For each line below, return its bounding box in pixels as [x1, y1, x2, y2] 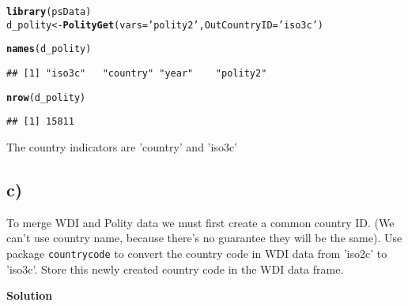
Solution [6, 287, 53, 304]
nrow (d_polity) [6, 91, 86, 103]
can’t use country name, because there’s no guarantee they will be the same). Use [6, 229, 402, 246]
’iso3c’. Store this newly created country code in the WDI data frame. [6, 260, 344, 277]
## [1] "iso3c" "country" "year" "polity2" [6, 67, 267, 79]
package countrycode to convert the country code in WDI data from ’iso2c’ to [6, 244, 387, 261]
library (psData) [6, 6, 92, 17]
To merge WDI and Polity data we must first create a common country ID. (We [6, 214, 395, 230]
